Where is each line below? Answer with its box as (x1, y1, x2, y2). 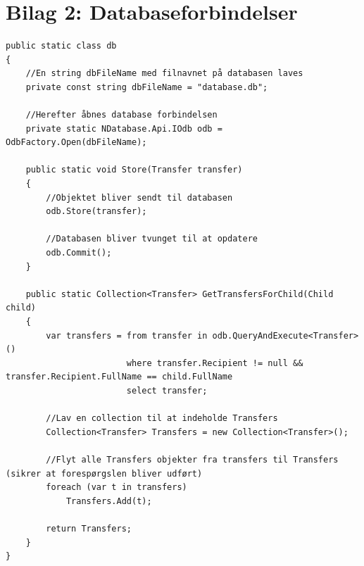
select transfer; (126, 385, 208, 396)
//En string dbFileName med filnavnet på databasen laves (25, 68, 303, 79)
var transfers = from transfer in (46, 330, 208, 341)
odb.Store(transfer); (46, 206, 147, 217)
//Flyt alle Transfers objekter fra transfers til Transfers (46, 454, 339, 465)
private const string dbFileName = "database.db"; (25, 82, 268, 92)
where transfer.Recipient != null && (126, 358, 303, 368)
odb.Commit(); (46, 248, 112, 258)
